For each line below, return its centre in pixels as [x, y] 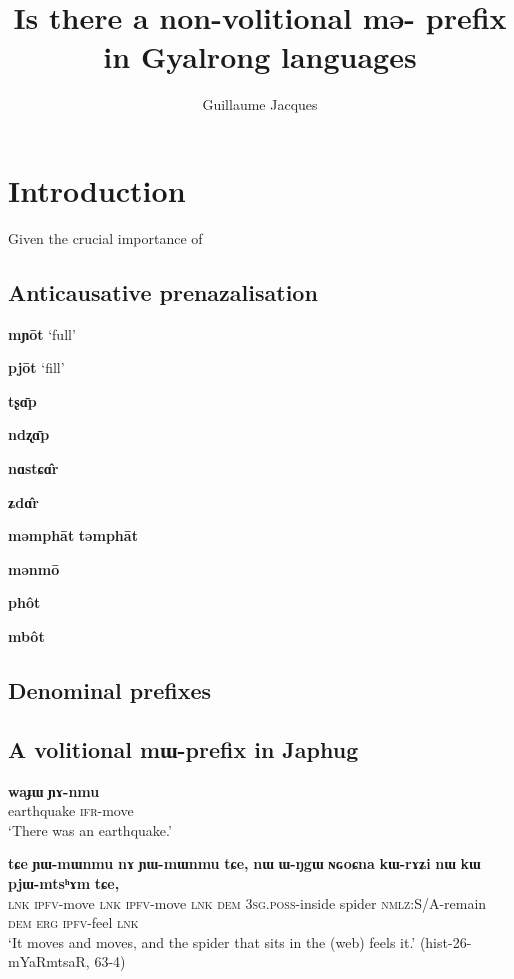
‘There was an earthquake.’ [90, 829]
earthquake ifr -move [71, 810]
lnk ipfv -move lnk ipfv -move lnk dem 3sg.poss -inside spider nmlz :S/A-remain [247, 902]
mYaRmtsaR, [49, 961]
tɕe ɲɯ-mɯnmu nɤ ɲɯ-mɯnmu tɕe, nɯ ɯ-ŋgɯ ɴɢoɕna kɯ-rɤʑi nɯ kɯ [244, 863]
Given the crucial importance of [105, 237]
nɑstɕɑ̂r [33, 468]
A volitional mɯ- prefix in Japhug [183, 748]
